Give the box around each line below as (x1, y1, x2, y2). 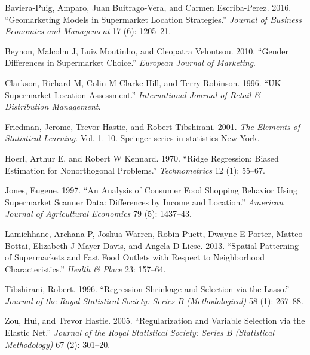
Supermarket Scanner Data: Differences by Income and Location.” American (5, 195, 284, 208)
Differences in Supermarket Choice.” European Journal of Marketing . (5, 56, 256, 69)
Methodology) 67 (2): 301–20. (5, 338, 111, 350)
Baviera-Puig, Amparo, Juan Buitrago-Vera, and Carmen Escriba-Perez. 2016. (5, 1, 291, 13)
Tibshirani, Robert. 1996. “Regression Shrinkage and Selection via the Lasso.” (5, 283, 290, 295)
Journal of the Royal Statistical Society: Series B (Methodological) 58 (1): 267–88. (5, 294, 303, 307)
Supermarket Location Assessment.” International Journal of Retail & (5, 88, 261, 101)
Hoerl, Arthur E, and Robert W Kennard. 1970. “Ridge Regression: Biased (5, 151, 279, 164)
